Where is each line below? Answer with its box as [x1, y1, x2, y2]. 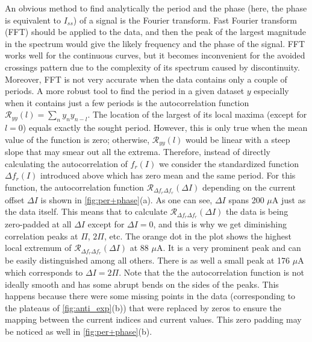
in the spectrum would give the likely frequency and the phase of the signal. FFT [5, 37, 305, 49]
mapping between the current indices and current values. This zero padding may [5, 313, 302, 326]
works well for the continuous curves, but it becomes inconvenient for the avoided [5, 49, 305, 62]
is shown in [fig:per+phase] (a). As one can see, [40, 193, 213, 206]
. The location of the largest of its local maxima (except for [87, 108, 307, 121]
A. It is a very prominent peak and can [156, 241, 301, 254]
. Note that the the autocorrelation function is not [119, 265, 304, 278]
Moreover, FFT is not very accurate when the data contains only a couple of [5, 72, 287, 85]
